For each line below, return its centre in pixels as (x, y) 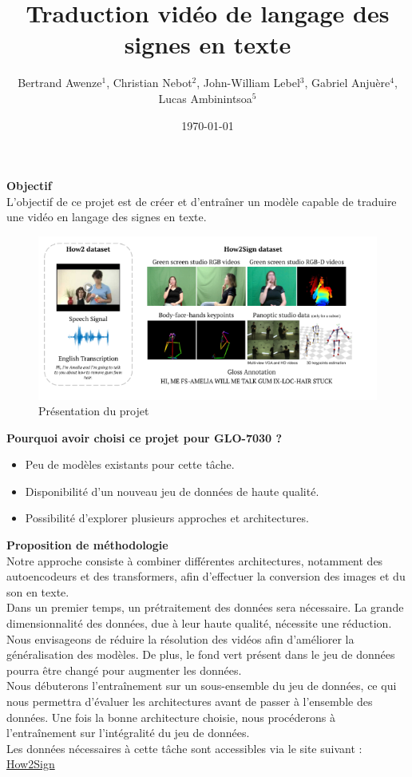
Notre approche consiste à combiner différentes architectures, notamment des (195, 560)
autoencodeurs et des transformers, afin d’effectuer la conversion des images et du (206, 576)
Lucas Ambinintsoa (205, 98)
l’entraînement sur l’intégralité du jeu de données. (128, 733)
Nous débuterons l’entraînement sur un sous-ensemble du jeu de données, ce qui (202, 686)
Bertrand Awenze (60, 83)
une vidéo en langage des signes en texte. (107, 217)
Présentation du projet (94, 411)
